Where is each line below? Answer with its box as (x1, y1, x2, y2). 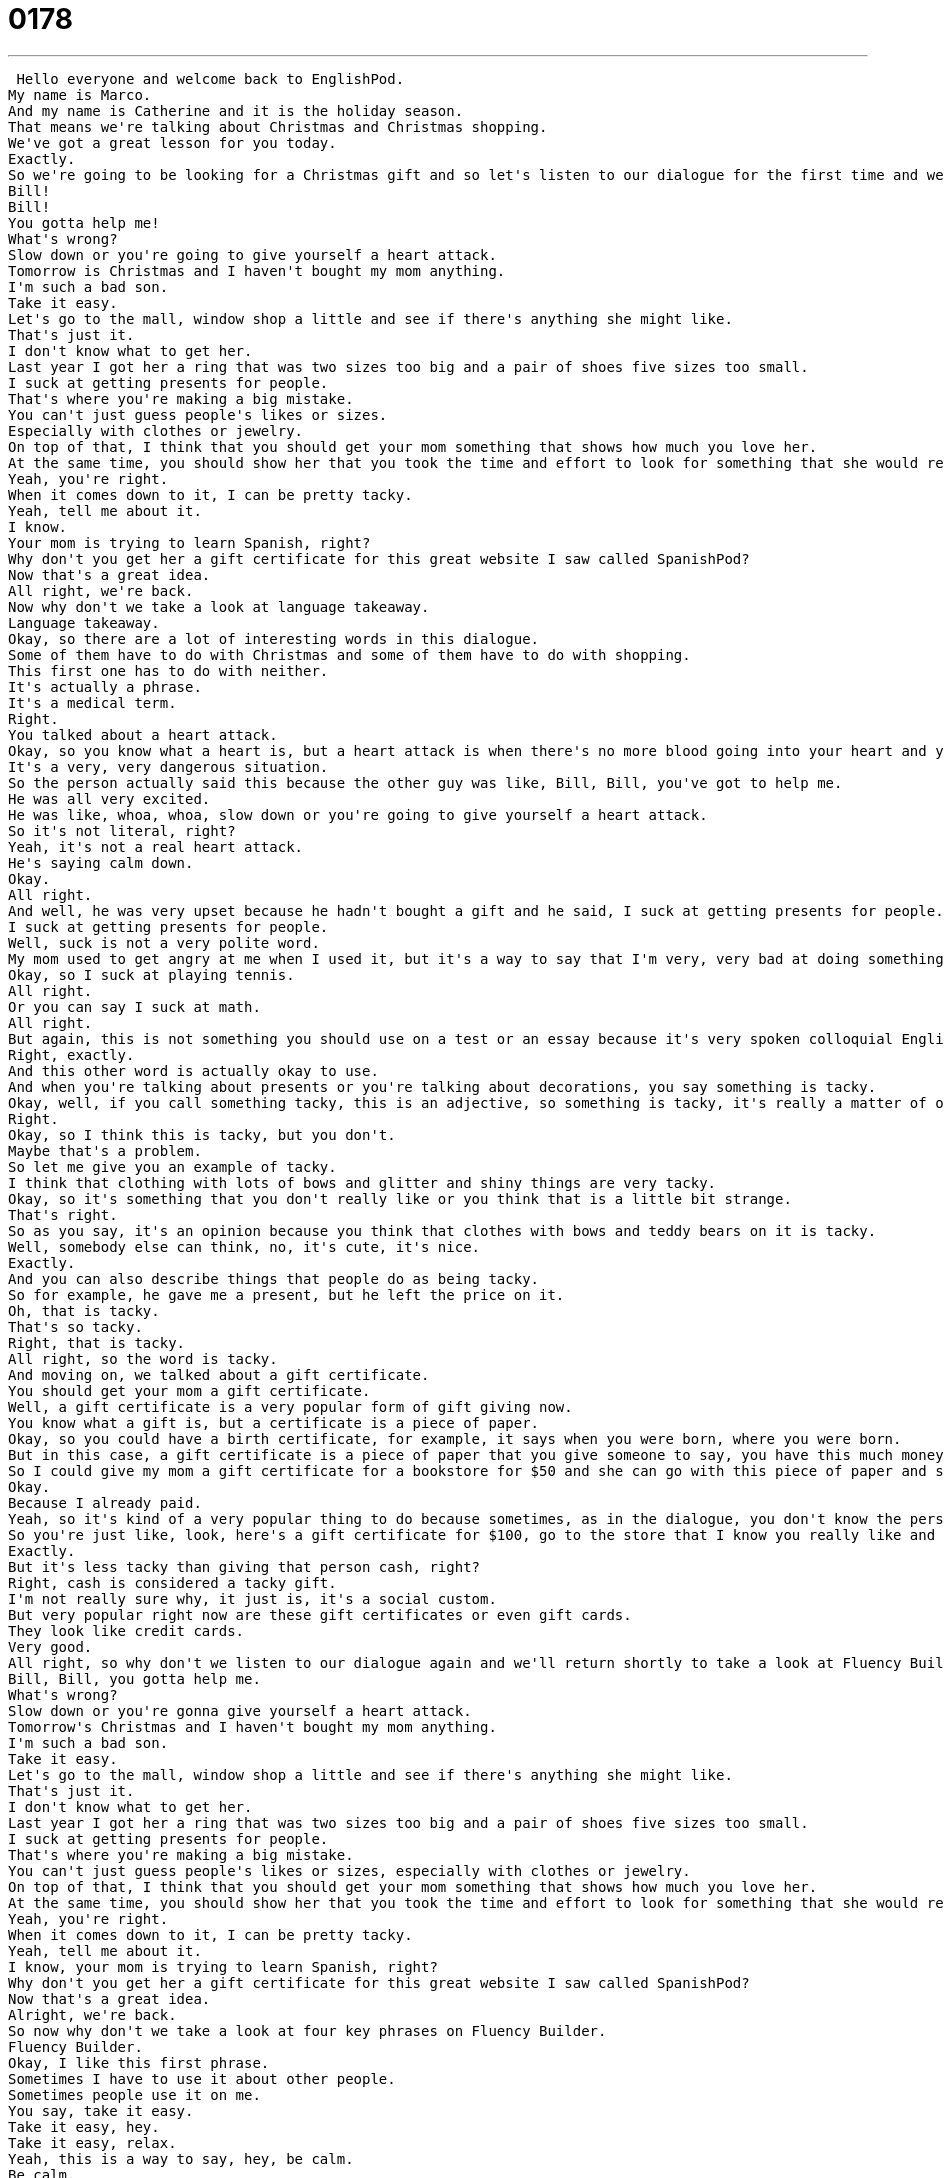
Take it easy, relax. (8, 2134, 177, 2151)
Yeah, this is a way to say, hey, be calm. (8, 2150, 354, 2167)
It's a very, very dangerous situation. (8, 758, 329, 775)
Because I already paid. (8, 1494, 202, 1511)
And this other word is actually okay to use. (8, 1062, 379, 1079)
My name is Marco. (8, 86, 152, 103)
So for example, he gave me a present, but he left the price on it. (8, 1286, 565, 1303)
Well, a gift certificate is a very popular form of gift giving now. (8, 1398, 573, 1415)
